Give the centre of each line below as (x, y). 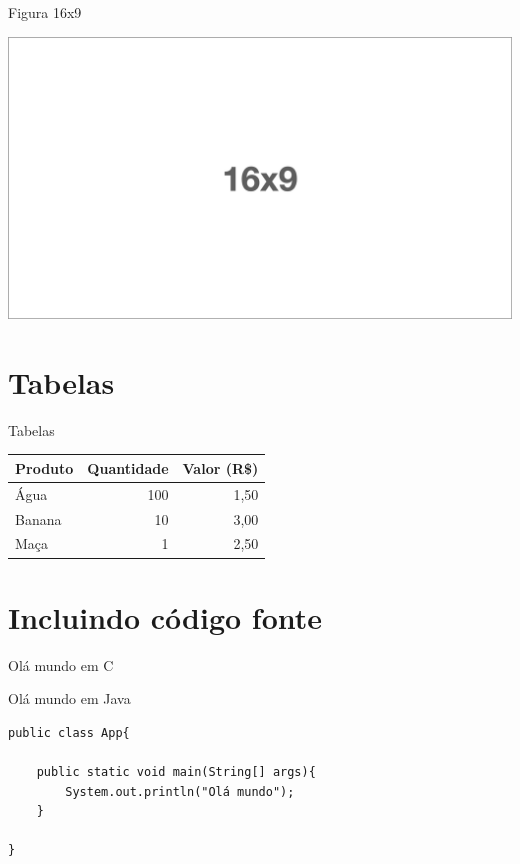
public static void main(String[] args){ (176, 772)
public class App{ (69, 732)
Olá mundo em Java (69, 698)
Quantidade (128, 467)
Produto (44, 467)
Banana (38, 518)
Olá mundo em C (61, 664)
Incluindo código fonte (165, 616)
